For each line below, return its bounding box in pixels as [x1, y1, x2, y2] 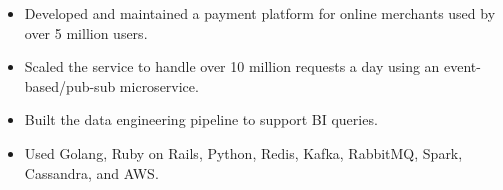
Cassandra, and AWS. [24, 162, 159, 183]
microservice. [119, 75, 199, 96]
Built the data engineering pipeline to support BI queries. [24, 109, 378, 130]
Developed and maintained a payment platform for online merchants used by [24, 3, 496, 23]
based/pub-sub [24, 75, 116, 96]
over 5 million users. [24, 22, 148, 43]
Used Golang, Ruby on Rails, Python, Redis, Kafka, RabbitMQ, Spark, [24, 142, 463, 163]
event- [444, 56, 481, 77]
